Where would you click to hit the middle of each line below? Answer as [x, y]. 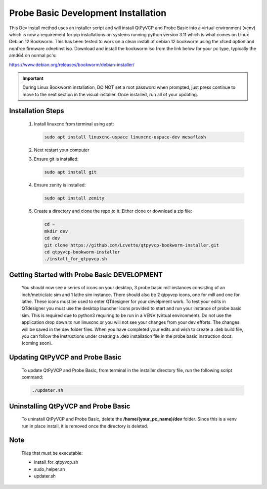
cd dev [52, 238]
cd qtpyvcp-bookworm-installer [82, 252]
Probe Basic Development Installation [88, 13]
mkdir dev [56, 231]
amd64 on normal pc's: [33, 56]
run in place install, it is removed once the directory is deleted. [85, 426]
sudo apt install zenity [74, 198]
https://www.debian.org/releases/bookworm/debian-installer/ [72, 64]
